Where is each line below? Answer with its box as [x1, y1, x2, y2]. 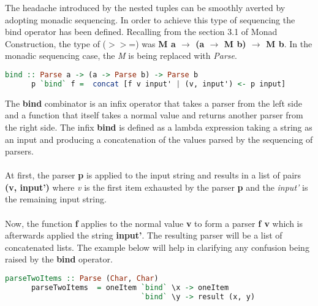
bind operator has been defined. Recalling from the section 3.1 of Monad [5, 25, 278, 38]
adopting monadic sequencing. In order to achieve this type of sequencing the [5, 13, 295, 26]
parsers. [5, 145, 34, 158]
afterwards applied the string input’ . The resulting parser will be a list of [5, 229, 282, 242]
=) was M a [129, 37, 176, 50]
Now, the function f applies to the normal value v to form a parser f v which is [5, 216, 303, 229]
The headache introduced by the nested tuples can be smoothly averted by [5, 1, 286, 13]
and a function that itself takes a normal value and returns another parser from [5, 109, 303, 121]
